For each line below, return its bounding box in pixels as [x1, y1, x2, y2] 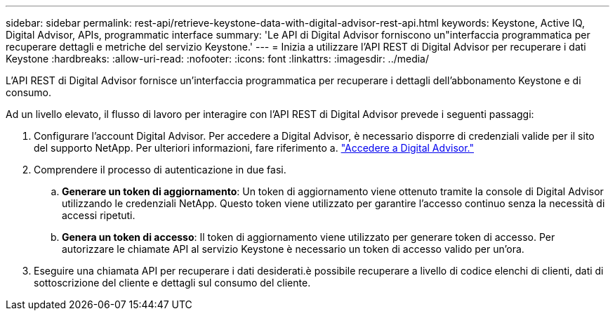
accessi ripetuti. [62, 209, 135, 221]
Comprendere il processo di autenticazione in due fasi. [34, 164, 286, 176]
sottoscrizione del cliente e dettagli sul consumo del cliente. [34, 277, 311, 289]
